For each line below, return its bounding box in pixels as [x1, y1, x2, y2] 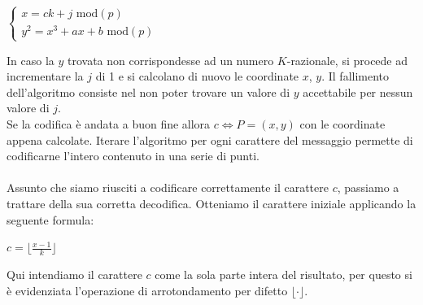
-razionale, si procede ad [286, 51, 408, 68]
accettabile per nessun [303, 83, 413, 100]
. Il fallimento [321, 68, 390, 85]
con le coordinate [299, 115, 386, 133]
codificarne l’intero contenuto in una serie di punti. [7, 147, 259, 164]
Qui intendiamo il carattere [7, 266, 142, 283]
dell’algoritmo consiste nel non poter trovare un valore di [7, 83, 290, 100]
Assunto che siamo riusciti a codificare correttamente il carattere [7, 179, 329, 196]
